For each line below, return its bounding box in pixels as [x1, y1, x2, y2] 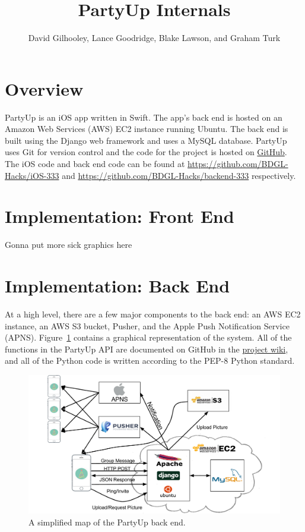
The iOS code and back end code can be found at [5, 158, 185, 170]
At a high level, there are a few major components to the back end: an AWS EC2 [5, 308, 301, 320]
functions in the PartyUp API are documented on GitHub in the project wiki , [5, 342, 288, 355]
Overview [5, 76, 84, 100]
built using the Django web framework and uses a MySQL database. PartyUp [5, 134, 287, 146]
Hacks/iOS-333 [5, 169, 59, 181]
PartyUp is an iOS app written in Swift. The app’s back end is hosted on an [5, 111, 282, 123]
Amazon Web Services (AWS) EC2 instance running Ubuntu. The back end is [5, 122, 288, 135]
